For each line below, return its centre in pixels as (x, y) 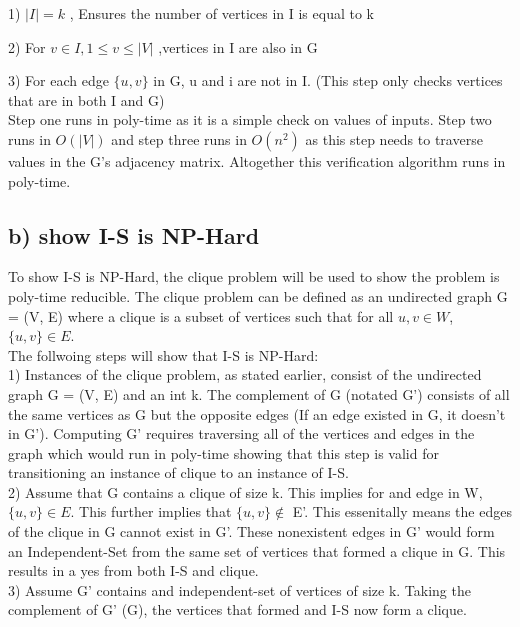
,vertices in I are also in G (238, 46)
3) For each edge (58, 80)
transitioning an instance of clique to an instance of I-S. (178, 472)
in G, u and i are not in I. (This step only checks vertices (328, 80)
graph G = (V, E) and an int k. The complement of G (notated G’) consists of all (259, 393)
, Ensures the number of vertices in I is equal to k (221, 13)
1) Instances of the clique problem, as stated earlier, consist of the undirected (245, 374)
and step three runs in (179, 138)
